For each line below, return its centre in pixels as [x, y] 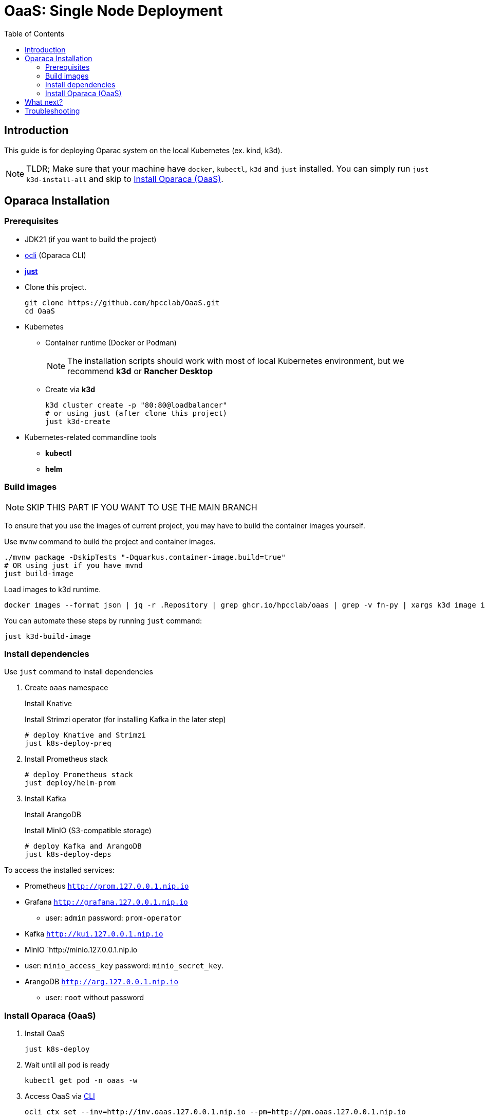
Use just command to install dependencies [79, 672]
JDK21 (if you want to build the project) [91, 239]
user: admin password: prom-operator [114, 918]
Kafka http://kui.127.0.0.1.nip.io [94, 934]
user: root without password [95, 998]
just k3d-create [78, 421]
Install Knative [48, 704]
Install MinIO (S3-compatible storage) [88, 831]
